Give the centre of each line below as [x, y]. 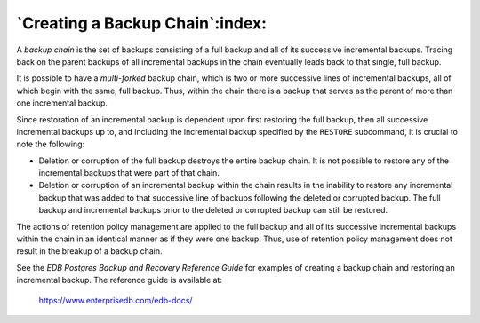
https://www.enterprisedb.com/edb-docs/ [116, 300]
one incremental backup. [62, 103]
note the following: [50, 144]
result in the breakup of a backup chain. [89, 251]
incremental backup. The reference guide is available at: [119, 280]
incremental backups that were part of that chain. [129, 173]
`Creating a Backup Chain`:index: [141, 23]
